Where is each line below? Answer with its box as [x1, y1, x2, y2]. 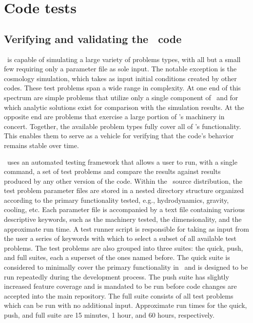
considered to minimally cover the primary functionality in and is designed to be [4, 262, 248, 272]
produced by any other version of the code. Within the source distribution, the [4, 175, 242, 186]
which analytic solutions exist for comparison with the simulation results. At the [4, 102, 244, 112]
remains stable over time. [4, 140, 79, 150]
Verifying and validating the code [4, 31, 182, 46]
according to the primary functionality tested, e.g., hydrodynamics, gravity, [4, 194, 229, 205]
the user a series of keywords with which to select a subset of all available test [4, 233, 237, 243]
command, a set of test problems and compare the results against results [4, 166, 221, 176]
